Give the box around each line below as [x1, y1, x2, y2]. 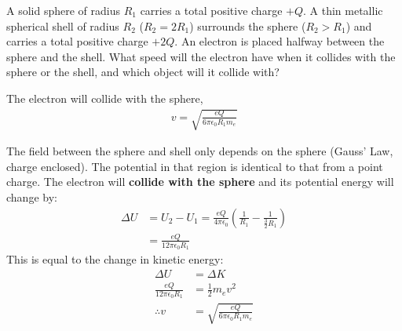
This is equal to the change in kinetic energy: [6, 251, 224, 267]
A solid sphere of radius [6, 2, 120, 18]
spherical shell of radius [6, 17, 119, 34]
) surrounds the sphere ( [189, 17, 306, 34]
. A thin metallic [303, 2, 383, 18]
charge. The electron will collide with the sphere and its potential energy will [6, 173, 394, 190]
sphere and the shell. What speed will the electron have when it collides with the [6, 48, 396, 64]
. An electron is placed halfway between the [174, 33, 385, 49]
